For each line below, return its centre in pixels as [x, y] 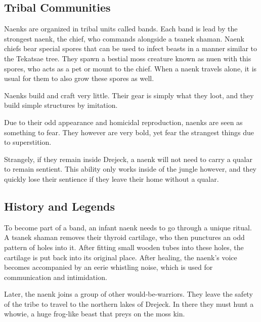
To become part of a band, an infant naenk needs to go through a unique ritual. [128, 227]
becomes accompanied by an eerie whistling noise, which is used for [108, 267]
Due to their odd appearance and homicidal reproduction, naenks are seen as [123, 122]
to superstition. [28, 142]
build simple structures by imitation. [61, 105]
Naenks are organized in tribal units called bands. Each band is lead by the [121, 29]
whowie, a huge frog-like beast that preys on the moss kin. [95, 314]
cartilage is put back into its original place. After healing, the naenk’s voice [121, 257]
